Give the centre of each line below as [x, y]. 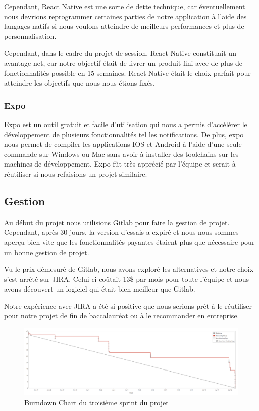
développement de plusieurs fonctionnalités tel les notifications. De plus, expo [124, 134]
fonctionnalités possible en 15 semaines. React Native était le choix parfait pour [127, 73]
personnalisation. [30, 36]
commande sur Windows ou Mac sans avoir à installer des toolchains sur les [121, 154]
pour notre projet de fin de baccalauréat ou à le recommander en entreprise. [122, 316]
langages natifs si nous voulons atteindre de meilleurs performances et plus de [124, 26]
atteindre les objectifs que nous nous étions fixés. [80, 83]
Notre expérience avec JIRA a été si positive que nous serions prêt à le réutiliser [128, 305]
